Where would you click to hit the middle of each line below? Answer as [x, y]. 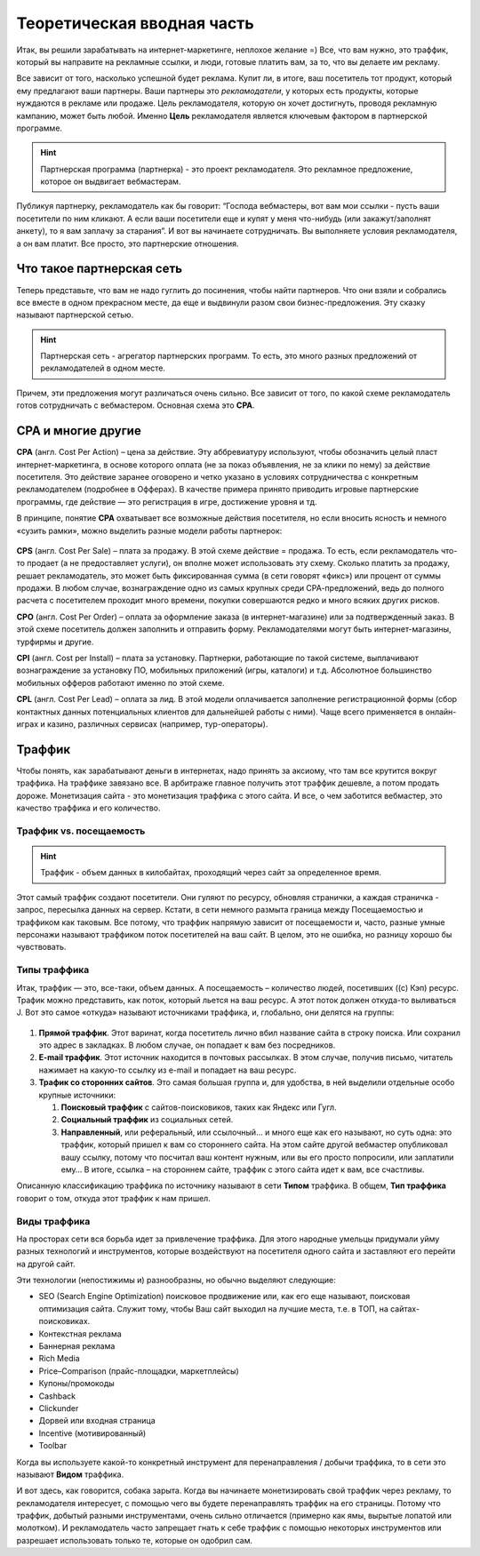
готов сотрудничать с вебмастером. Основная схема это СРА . [136, 405]
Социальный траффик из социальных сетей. [147, 1120]
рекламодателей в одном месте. [103, 368]
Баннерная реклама [77, 1346]
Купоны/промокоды [76, 1384]
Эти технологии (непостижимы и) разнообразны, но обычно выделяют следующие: [176, 1281]
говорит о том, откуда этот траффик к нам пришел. [113, 1198]
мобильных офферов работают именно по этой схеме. [120, 682]
